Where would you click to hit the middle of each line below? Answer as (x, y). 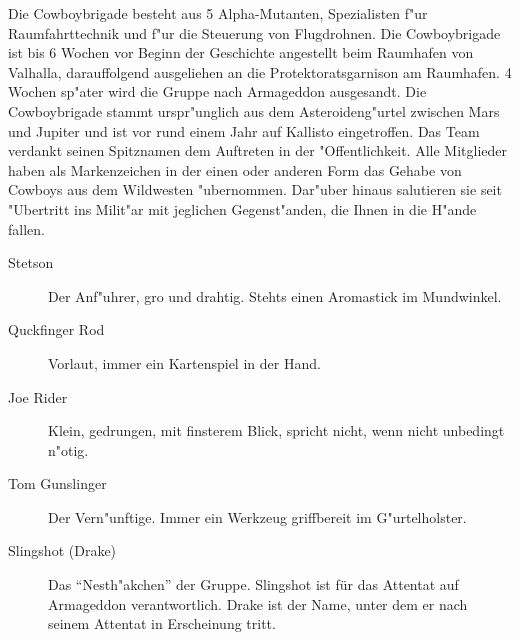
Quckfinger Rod (56, 329)
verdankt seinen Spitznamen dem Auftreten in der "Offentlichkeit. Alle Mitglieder (257, 150)
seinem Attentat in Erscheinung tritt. (162, 623)
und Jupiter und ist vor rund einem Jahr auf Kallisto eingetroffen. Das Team (244, 130)
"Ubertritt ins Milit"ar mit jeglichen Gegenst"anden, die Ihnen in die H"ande (242, 208)
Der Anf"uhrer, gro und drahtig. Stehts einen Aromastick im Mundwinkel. (275, 295)
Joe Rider (38, 396)
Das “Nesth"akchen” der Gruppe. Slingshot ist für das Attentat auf (253, 584)
